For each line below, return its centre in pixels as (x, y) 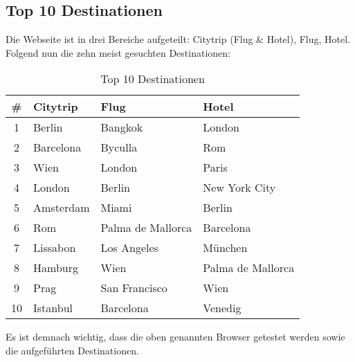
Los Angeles (129, 248)
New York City (239, 188)
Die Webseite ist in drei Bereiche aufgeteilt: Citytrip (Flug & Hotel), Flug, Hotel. (178, 39)
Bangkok (122, 127)
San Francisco (134, 288)
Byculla (119, 147)
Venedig (222, 308)
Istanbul (53, 308)
